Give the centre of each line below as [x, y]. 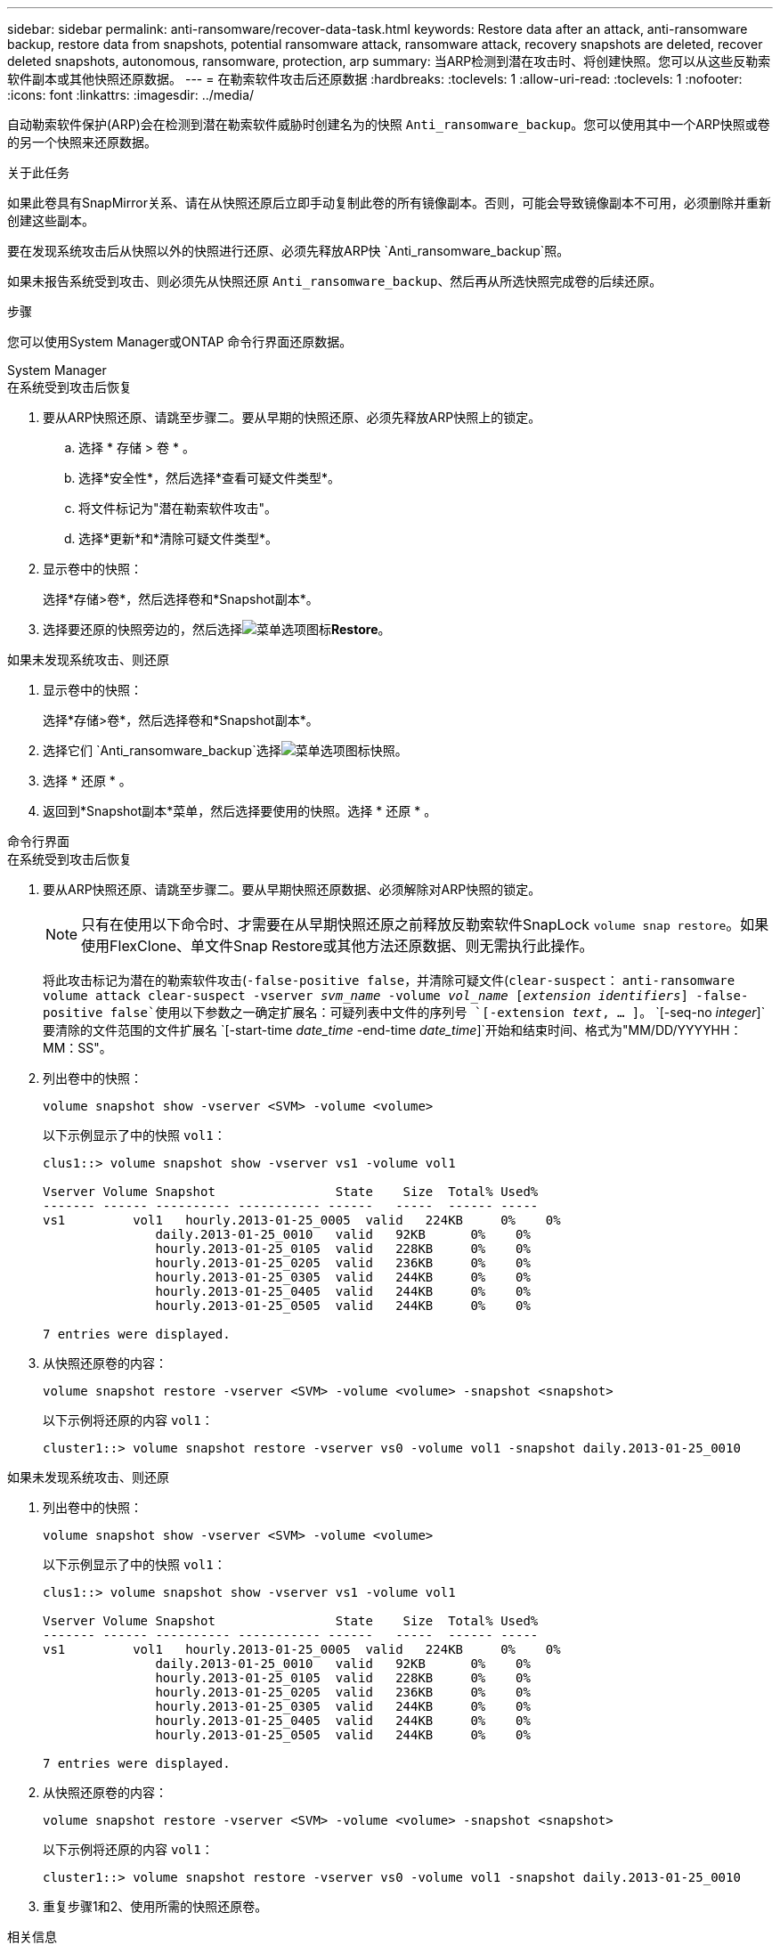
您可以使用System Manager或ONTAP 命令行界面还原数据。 [180, 342]
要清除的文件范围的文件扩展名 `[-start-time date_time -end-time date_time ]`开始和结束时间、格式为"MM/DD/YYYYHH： [393, 1030]
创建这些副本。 [51, 220]
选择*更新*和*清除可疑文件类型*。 [179, 538]
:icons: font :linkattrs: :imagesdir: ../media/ [131, 95]
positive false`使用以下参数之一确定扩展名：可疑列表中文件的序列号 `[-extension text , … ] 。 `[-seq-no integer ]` [404, 1012]
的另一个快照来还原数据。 [82, 142]
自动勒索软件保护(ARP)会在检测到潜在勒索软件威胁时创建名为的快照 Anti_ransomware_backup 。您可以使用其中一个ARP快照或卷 [389, 124]
